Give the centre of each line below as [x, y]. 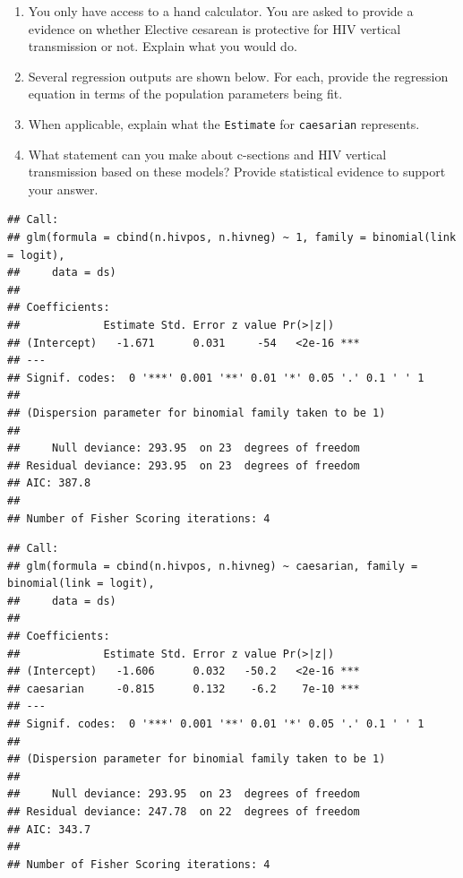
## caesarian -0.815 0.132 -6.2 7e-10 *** [184, 689]
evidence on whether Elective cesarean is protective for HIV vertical [214, 28]
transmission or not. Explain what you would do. [163, 46]
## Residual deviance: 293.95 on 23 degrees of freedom [184, 465]
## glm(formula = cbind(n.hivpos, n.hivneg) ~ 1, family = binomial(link [232, 237]
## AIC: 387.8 [49, 483]
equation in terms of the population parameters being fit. [185, 94]
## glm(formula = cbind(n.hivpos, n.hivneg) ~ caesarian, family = [213, 566]
